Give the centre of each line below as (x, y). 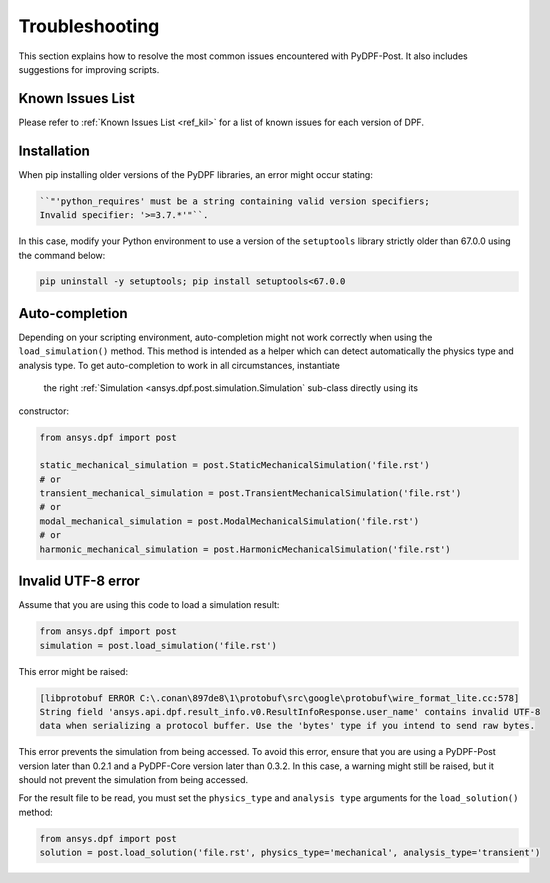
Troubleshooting (89, 26)
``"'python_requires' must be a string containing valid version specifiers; (234, 201)
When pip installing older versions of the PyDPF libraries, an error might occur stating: (196, 174)
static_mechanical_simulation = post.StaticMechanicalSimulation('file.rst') (234, 465)
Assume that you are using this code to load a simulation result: (149, 605)
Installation (54, 150)
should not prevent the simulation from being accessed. (133, 780)
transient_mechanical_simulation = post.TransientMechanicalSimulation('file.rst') (250, 493)
